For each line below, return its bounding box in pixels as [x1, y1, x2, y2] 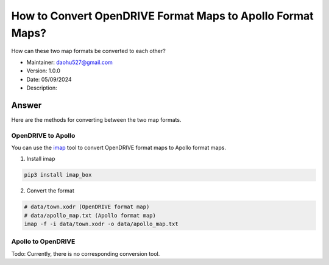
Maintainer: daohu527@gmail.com [26, 58, 113, 66]
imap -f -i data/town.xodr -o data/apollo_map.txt [24, 221, 179, 228]
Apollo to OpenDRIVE [11, 238, 76, 246]
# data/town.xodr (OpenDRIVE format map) [24, 203, 150, 210]
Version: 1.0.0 [26, 67, 61, 74]
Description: [26, 84, 57, 91]
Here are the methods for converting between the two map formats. [11, 116, 182, 123]
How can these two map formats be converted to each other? [11, 48, 166, 55]
